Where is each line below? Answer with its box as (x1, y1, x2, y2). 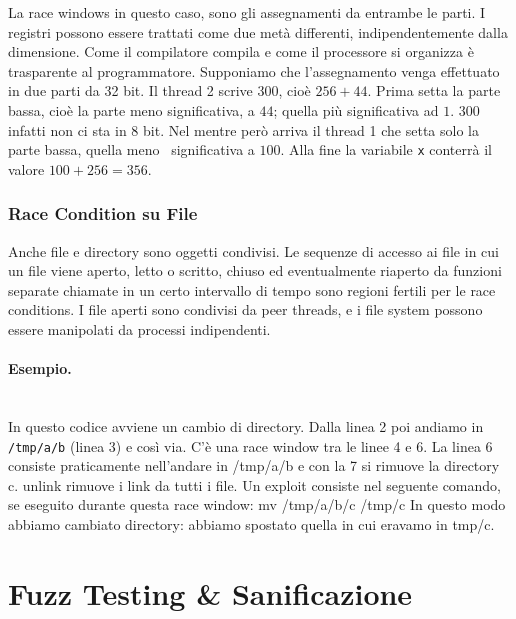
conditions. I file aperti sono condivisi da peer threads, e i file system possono (8, 299, 483, 320)
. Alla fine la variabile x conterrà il (280, 139, 492, 160)
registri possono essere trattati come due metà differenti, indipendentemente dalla (8, 21, 508, 42)
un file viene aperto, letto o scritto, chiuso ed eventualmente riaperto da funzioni (8, 260, 502, 281)
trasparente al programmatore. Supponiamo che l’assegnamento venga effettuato (8, 60, 500, 81)
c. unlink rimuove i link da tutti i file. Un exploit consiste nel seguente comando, (8, 474, 501, 495)
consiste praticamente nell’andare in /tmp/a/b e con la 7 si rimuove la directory (8, 455, 500, 476)
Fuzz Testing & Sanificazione (8, 572, 413, 613)
